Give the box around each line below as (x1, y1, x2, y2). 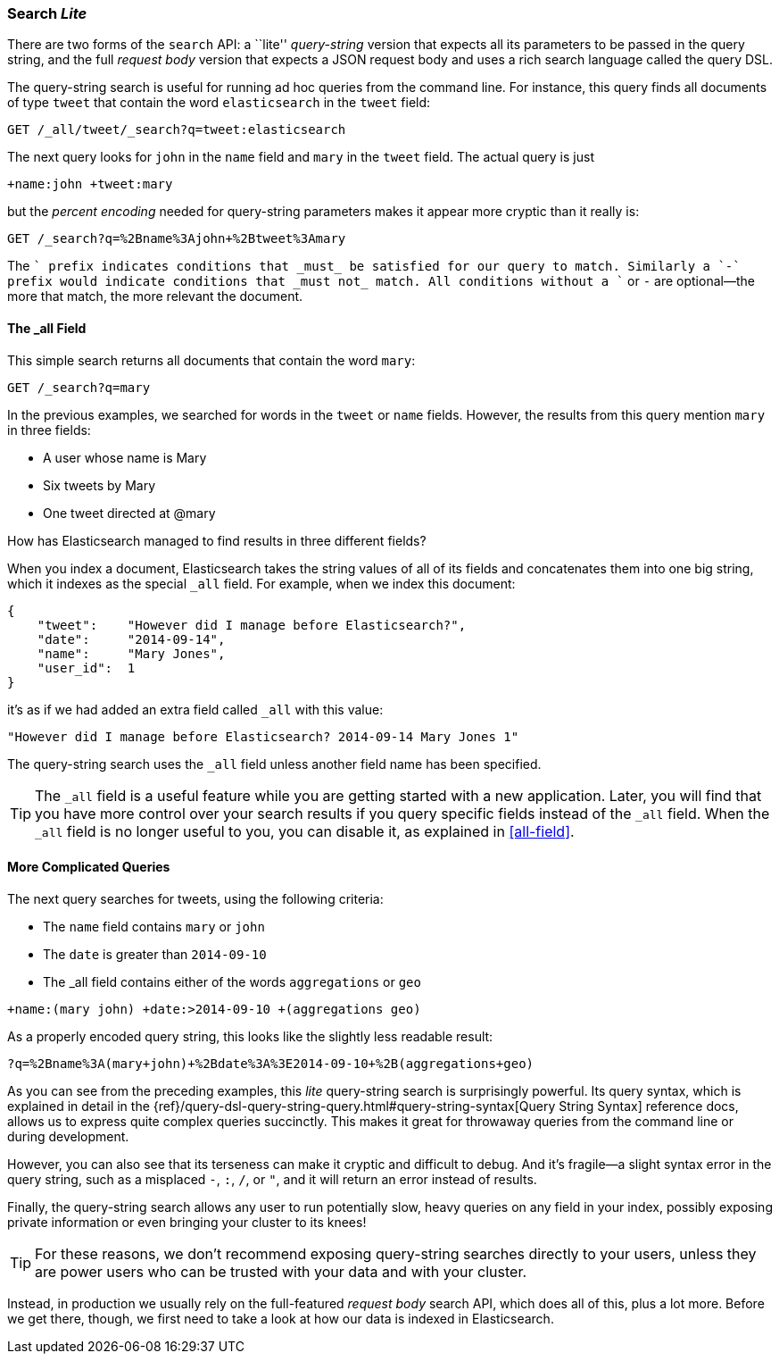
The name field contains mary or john (43, 918, 265, 934)
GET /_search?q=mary (7, 380, 151, 395)
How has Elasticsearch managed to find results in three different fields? (7, 532, 427, 548)
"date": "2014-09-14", (37, 631, 226, 647)
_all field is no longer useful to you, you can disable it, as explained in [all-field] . (35, 822, 575, 840)
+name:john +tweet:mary (7, 177, 173, 192)
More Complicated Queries (7, 859, 170, 875)
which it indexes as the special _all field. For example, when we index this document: (7, 575, 516, 591)
